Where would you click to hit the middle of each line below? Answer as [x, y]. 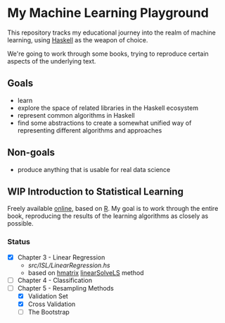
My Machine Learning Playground [108, 13]
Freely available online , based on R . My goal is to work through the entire [113, 209]
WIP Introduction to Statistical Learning [96, 191]
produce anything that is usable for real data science [94, 169]
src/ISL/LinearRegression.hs [69, 265]
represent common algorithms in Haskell [76, 115]
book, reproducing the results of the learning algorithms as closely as [108, 216]
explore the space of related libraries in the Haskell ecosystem [108, 108]
